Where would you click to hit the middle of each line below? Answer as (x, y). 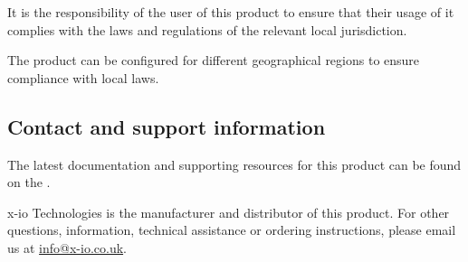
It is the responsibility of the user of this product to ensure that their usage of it (231, 12)
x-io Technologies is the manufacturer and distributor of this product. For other (229, 212)
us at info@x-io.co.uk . (67, 247)
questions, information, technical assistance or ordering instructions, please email (232, 230)
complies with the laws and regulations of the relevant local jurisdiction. (207, 29)
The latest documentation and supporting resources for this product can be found (234, 164)
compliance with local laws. (83, 77)
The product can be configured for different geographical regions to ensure (214, 60)
